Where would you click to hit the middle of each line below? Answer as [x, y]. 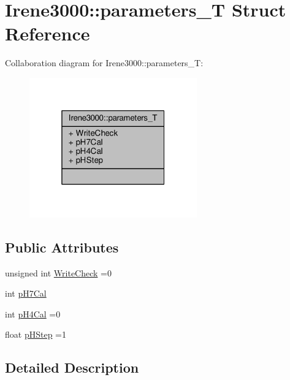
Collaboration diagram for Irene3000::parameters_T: [104, 63]
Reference [48, 33]
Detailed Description [72, 367]
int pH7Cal [26, 293]
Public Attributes [62, 247]
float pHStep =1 [36, 334]
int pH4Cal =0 [33, 313]
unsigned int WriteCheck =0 [58, 272]
